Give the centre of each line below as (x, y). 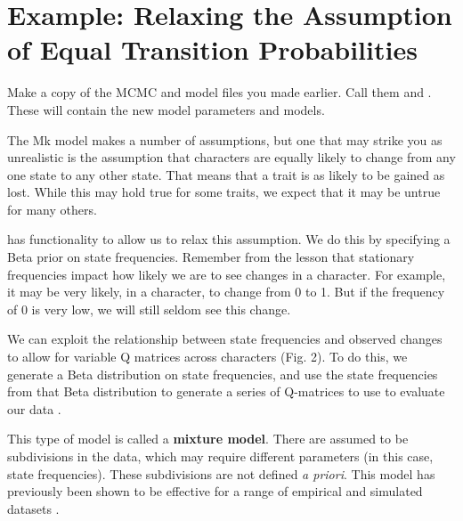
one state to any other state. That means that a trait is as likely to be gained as (226, 174)
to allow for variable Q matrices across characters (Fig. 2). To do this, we (207, 357)
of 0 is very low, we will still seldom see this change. (149, 309)
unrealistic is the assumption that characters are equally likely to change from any (231, 157)
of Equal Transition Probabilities (212, 49)
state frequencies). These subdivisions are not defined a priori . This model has (221, 473)
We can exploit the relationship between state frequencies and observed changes (225, 339)
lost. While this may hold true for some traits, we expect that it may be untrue (224, 192)
